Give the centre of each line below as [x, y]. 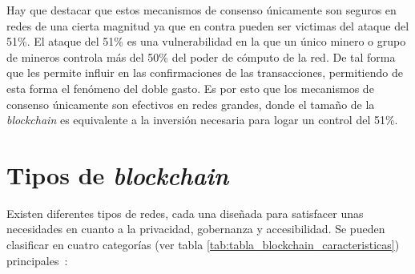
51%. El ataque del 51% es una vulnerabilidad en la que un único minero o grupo [206, 41]
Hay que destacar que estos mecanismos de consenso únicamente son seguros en [201, 10]
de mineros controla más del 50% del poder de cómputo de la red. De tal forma [201, 56]
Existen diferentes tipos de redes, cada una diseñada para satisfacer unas [185, 213]
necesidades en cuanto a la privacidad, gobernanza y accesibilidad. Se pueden [196, 229]
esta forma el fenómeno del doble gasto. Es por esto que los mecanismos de [190, 88]
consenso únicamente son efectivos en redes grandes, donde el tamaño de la [191, 104]
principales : [37, 260]
